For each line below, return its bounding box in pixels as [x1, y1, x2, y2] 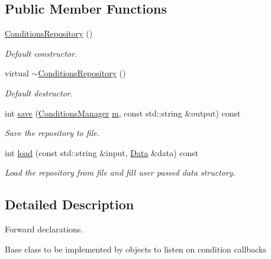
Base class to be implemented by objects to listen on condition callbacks [5, 242, 266, 255]
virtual [5, 67, 29, 79]
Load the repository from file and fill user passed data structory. [5, 166, 235, 179]
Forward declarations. [5, 223, 83, 235]
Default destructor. [5, 86, 73, 99]
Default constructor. [5, 47, 78, 59]
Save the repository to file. [5, 127, 99, 139]
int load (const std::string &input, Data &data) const [5, 146, 199, 158]
